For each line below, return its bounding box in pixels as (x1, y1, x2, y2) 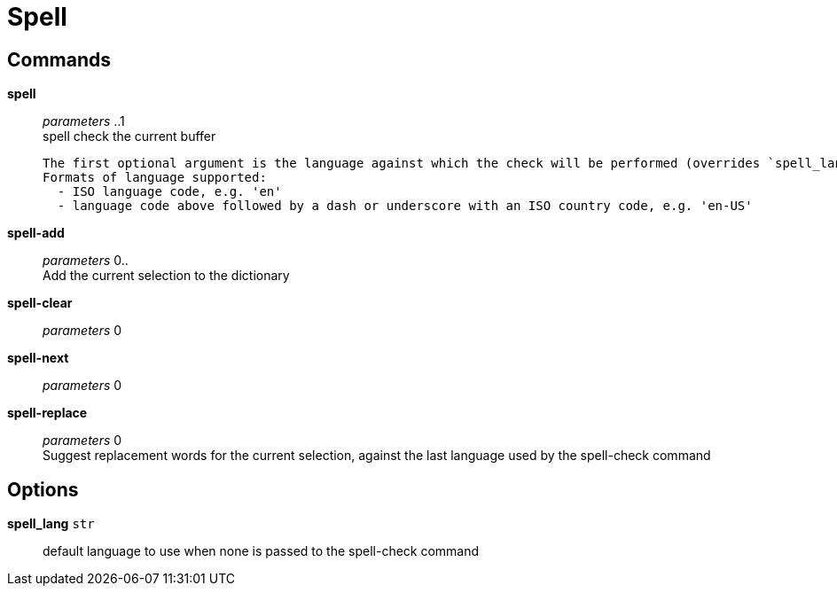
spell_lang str (7, 516, 95, 532)
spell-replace (7, 405, 88, 421)
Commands (7, 48, 112, 71)
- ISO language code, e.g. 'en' (57, 184, 282, 199)
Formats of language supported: (43, 170, 267, 185)
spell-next (7, 350, 69, 366)
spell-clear (7, 295, 73, 311)
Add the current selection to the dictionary (43, 268, 290, 284)
